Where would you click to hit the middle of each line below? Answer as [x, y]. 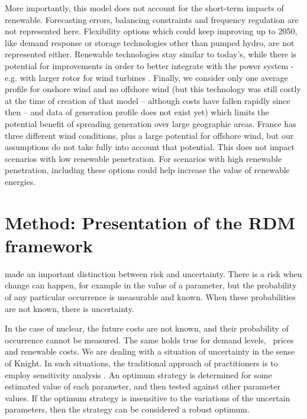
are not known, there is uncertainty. [70, 308]
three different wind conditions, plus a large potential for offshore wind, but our [149, 135]
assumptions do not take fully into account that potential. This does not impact [150, 147]
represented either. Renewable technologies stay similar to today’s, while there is [151, 54]
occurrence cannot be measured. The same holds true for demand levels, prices [149, 340]
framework [49, 245]
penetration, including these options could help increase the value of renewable [147, 170]
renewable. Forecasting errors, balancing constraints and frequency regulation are [152, 19]
